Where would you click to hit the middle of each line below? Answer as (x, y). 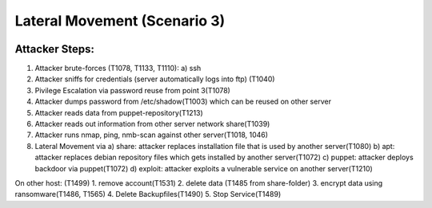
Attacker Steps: (55, 49)
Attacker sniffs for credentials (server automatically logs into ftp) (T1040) (155, 79)
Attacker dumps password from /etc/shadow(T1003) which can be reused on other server (183, 102)
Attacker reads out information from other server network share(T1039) (152, 124)
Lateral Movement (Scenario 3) (120, 21)
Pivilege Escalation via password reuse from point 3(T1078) (133, 90)
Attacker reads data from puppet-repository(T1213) (119, 112)
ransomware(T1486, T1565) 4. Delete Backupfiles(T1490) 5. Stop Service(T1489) (148, 194)
